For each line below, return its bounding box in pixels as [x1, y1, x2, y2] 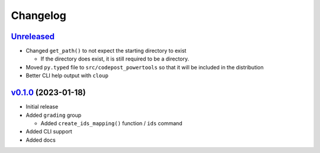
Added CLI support [25, 128, 72, 135]
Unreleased [11, 31, 55, 42]
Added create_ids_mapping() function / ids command [40, 119, 183, 127]
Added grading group [25, 111, 82, 119]
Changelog [11, 9, 66, 22]
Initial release [25, 103, 59, 110]
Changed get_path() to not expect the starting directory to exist [25, 47, 187, 55]
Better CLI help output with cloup [25, 72, 109, 79]
